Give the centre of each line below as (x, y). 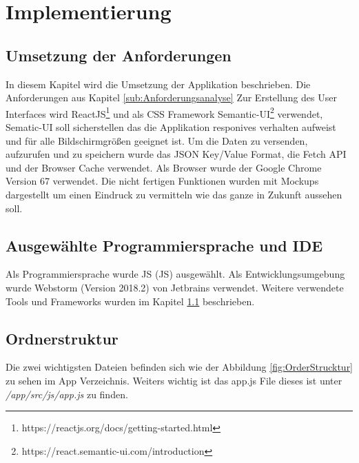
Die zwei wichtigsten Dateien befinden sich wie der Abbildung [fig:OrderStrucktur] (179, 367)
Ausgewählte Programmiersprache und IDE (164, 245)
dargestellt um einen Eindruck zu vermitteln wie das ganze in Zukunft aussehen (174, 194)
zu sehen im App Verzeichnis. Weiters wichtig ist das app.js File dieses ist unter (174, 380)
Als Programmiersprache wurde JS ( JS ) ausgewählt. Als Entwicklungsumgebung (175, 274)
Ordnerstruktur (62, 338)
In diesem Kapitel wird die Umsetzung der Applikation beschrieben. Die (158, 84)
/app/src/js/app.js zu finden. (67, 394)
